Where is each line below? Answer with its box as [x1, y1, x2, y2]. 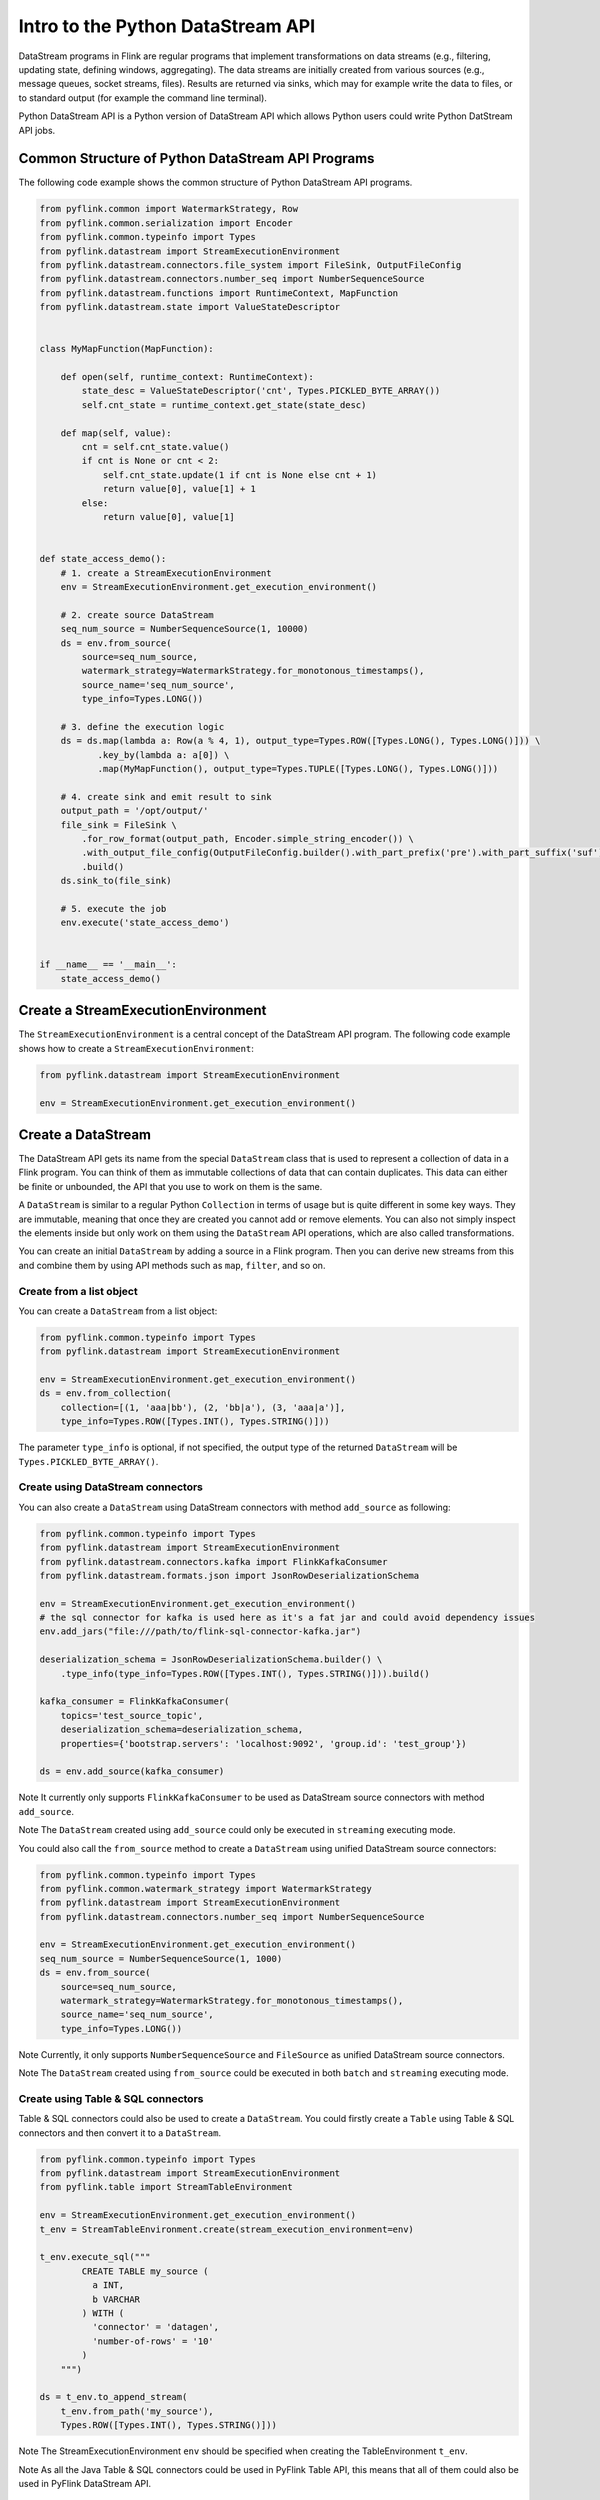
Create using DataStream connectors [18, 1480, 204, 1494]
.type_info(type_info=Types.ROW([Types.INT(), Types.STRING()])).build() [60, 1668, 430, 1679]
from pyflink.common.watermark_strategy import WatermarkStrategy [39, 1883, 372, 1894]
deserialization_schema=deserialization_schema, [60, 1724, 304, 1735]
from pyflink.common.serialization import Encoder [39, 217, 294, 229]
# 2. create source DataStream [60, 609, 214, 620]
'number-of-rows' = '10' [91, 2335, 214, 2347]
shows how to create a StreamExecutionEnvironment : [18, 1042, 254, 1054]
